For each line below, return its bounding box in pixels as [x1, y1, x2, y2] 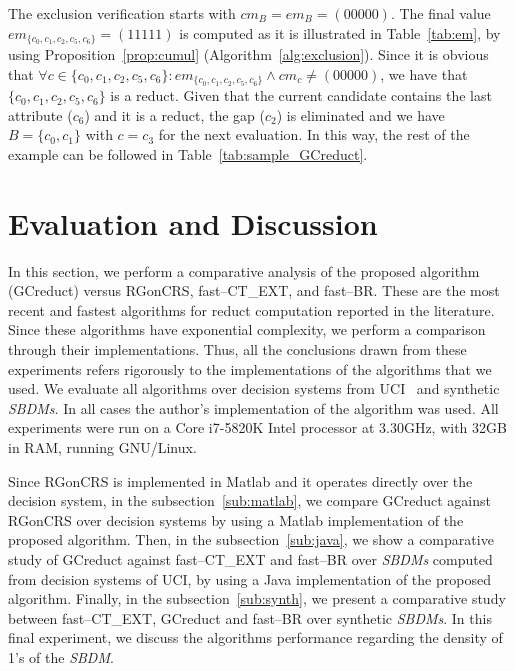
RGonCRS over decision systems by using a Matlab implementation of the [8, 509, 464, 530]
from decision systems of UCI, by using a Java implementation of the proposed [8, 568, 491, 589]
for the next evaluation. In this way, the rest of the [158, 124, 470, 145]
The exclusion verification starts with [8, 3, 236, 23]
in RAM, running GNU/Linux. [8, 436, 197, 457]
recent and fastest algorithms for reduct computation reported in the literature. [8, 299, 495, 320]
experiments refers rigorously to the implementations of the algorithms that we [8, 358, 492, 379]
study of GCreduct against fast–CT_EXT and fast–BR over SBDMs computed [8, 548, 493, 569]
